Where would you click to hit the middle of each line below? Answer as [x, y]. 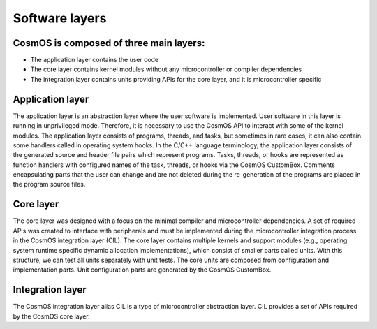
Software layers [60, 18]
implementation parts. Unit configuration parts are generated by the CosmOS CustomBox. [142, 270]
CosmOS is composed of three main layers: [109, 43]
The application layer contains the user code [95, 60]
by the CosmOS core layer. [51, 316]
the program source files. [49, 184]
